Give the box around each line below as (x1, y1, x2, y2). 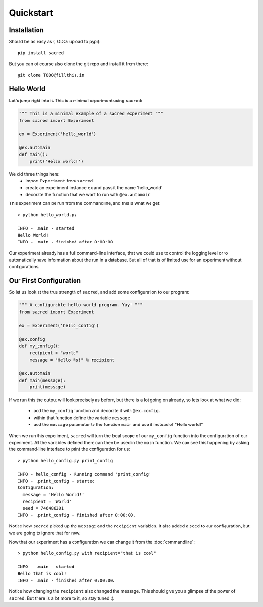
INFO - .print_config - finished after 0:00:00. (18, 512, 136, 518)
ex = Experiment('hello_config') (19, 323, 99, 328)
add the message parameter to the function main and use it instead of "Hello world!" (33, 422, 203, 427)
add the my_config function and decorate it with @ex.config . (33, 408, 160, 414)
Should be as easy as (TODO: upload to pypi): (9, 39, 101, 45)
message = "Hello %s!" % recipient (29, 357, 114, 363)
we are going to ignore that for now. (9, 530, 81, 536)
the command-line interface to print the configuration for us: (9, 446, 130, 452)
